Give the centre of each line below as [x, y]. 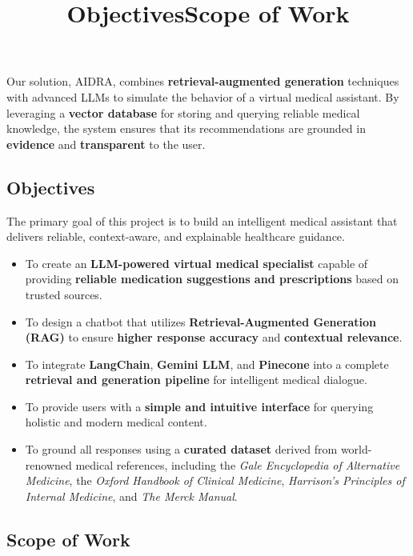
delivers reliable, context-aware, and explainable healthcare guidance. [176, 236]
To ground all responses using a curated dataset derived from [181, 449]
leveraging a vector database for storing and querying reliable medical [183, 112]
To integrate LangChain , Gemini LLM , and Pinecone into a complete [207, 364]
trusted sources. [64, 294]
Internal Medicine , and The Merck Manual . [131, 496]
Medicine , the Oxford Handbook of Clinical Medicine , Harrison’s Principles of [215, 480]
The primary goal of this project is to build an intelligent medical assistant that [202, 220]
